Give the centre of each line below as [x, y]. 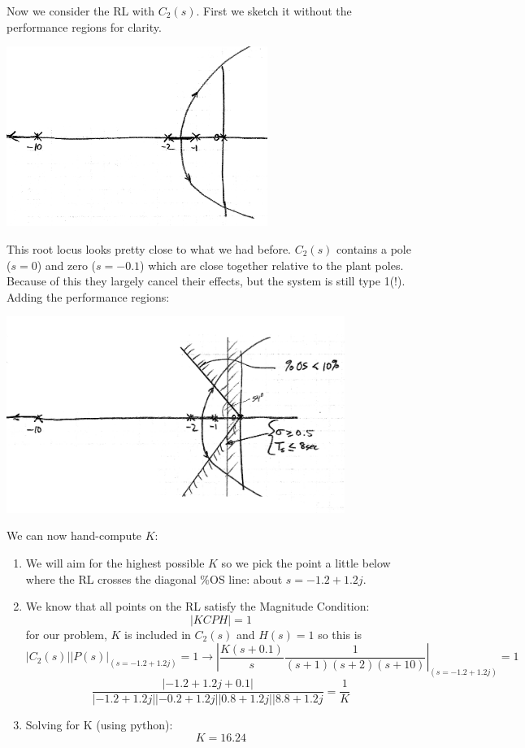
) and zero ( [67, 265]
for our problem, [66, 634]
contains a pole [374, 248]
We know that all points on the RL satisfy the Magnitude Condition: [197, 606]
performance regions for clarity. [84, 26]
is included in [158, 634]
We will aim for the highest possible [115, 563]
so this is [340, 634]
